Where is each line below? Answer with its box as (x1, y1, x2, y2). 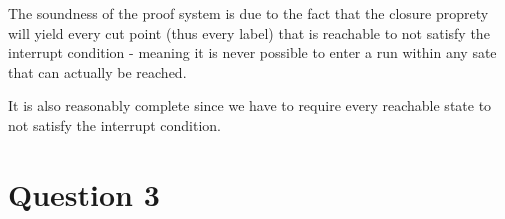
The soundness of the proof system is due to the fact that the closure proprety (8, 3, 489, 23)
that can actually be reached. (8, 61, 187, 82)
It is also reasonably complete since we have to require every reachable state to (8, 95, 492, 116)
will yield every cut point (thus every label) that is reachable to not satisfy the (8, 22, 490, 43)
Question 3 (8, 173, 160, 214)
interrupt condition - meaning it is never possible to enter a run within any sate (8, 42, 497, 63)
